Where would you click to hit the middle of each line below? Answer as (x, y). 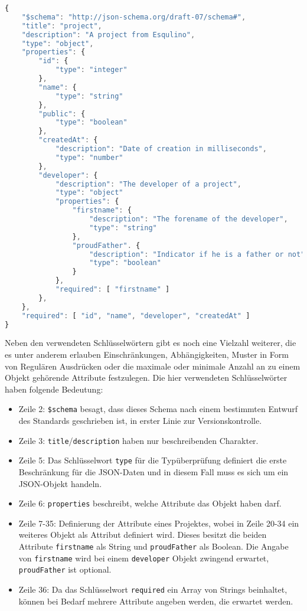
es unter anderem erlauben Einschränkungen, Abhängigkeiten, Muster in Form (147, 354)
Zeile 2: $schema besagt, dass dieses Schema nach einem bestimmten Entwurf (158, 409)
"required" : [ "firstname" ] (112, 289)
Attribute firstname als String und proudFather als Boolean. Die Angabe (153, 546)
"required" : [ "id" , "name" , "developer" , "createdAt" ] (136, 316)
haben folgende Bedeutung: (54, 389)
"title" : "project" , (62, 26)
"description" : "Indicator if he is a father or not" (197, 254)
